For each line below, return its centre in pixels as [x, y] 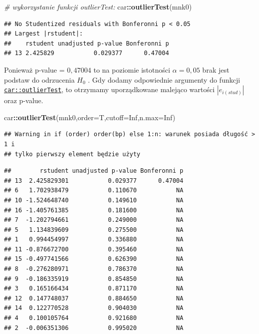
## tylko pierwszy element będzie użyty [72, 154]
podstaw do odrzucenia [39, 79]
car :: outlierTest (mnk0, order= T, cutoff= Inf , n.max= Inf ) [90, 117]
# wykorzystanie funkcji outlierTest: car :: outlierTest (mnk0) [98, 7]
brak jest [216, 69]
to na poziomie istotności [132, 69]
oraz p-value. [24, 100]
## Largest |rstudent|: [44, 34]
